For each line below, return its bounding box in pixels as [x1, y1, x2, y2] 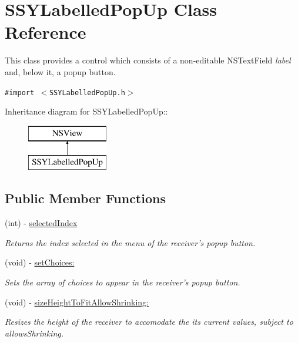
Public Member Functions [5, 189, 166, 207]
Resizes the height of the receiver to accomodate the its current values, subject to [5, 315, 293, 328]
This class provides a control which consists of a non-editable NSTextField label [5, 54, 291, 66]
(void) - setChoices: [5, 256, 75, 268]
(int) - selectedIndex [5, 217, 78, 229]
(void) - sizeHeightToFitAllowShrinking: [5, 295, 149, 308]
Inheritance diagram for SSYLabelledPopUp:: [5, 105, 168, 117]
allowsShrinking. [5, 327, 64, 339]
